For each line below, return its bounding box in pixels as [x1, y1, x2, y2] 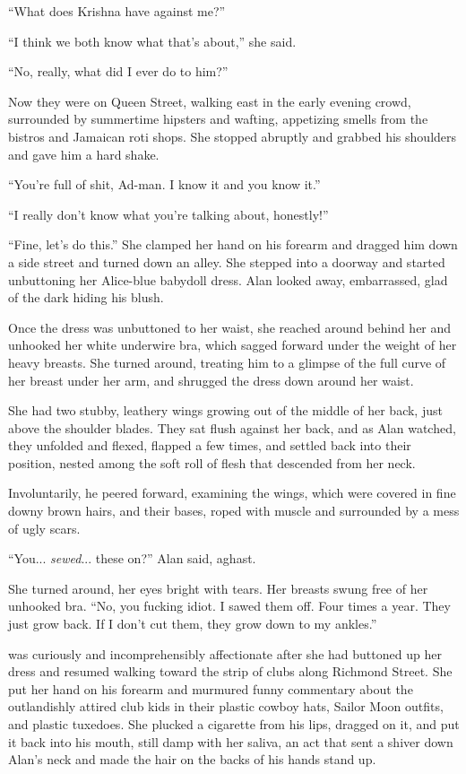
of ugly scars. [8, 518, 81, 537]
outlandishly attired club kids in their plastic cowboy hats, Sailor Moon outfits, [8, 697, 444, 716]
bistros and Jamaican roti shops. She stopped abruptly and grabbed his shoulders [8, 126, 457, 145]
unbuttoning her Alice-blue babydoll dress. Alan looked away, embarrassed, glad [8, 270, 448, 289]
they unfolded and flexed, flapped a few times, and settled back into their [8, 436, 411, 455]
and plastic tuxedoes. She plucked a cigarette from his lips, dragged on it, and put [8, 715, 460, 733]
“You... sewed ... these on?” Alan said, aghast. [8, 549, 256, 568]
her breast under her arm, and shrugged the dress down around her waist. [8, 370, 414, 389]
